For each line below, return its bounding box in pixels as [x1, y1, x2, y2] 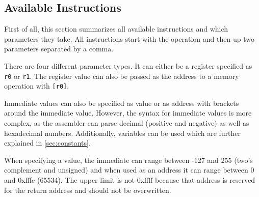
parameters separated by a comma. [4, 43, 114, 54]
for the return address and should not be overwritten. [4, 184, 171, 195]
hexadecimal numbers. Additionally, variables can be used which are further [4, 127, 241, 138]
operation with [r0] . [4, 80, 69, 91]
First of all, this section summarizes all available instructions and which [4, 23, 228, 34]
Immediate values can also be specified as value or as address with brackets [4, 97, 239, 108]
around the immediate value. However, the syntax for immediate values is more [4, 107, 252, 118]
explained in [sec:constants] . [4, 137, 91, 148]
